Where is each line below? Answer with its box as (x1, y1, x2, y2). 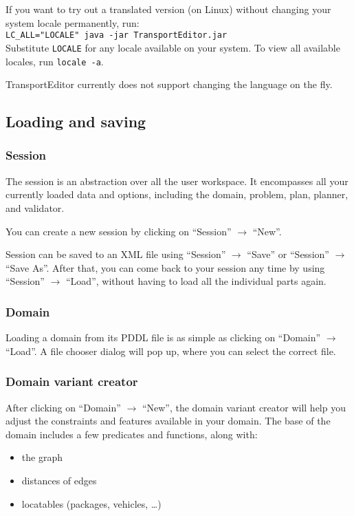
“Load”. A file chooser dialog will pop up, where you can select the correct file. (5, 343, 336, 358)
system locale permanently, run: (5, 15, 140, 30)
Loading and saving (5, 111, 146, 132)
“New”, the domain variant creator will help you (142, 400, 346, 414)
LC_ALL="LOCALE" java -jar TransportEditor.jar (5, 30, 228, 41)
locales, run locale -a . (5, 54, 104, 68)
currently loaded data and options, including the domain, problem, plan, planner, (5, 187, 349, 202)
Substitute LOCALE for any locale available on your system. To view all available (5, 40, 340, 54)
